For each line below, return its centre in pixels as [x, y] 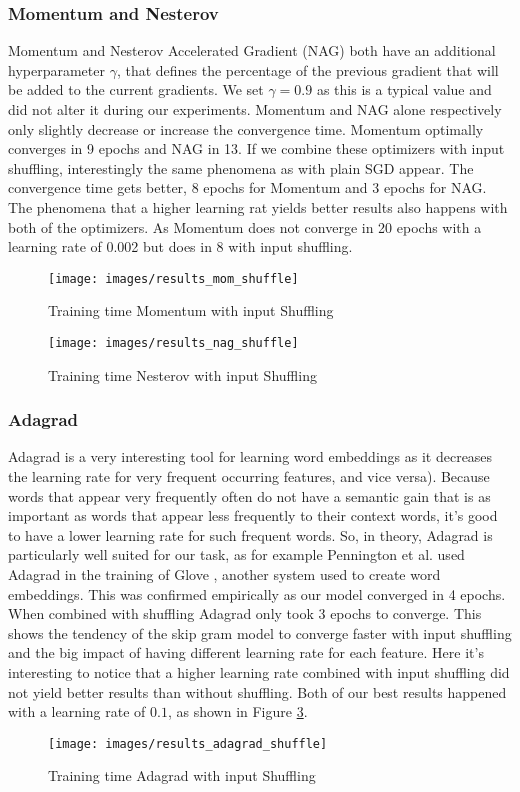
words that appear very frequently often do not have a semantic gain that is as [249, 495]
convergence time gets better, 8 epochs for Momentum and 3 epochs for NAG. [247, 187]
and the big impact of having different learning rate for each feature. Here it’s [246, 652]
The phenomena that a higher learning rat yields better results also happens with [258, 206]
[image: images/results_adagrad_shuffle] [188, 743]
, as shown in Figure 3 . [237, 711]
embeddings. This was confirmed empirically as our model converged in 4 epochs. [257, 593]
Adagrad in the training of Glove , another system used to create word [224, 574]
